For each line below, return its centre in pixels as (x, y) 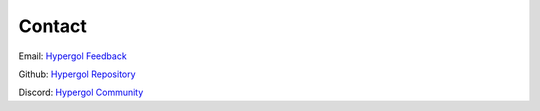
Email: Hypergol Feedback (72, 56)
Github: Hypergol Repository (77, 74)
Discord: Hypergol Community (81, 92)
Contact (52, 26)
